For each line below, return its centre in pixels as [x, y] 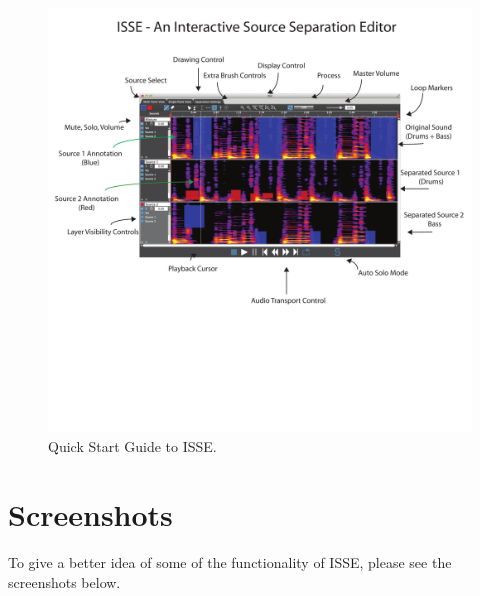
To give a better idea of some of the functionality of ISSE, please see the [230, 562]
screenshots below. [64, 581]
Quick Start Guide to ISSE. [132, 445]
